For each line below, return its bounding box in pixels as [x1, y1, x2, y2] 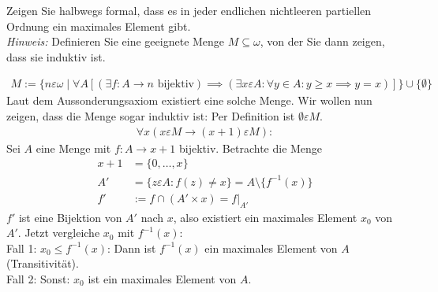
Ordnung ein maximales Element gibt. [6, 17, 191, 34]
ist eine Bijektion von [18, 209, 122, 225]
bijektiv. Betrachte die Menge [179, 139, 323, 156]
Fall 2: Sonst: [6, 270, 70, 286]
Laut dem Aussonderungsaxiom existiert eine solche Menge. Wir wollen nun [6, 92, 372, 109]
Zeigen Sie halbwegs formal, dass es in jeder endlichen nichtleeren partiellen [6, 2, 372, 18]
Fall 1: [6, 239, 37, 256]
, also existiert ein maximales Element [173, 209, 358, 225]
